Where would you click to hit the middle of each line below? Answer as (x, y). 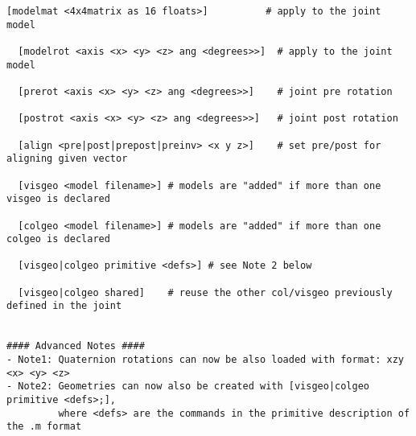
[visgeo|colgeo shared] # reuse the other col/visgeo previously (205, 292)
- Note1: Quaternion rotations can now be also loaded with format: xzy (205, 360)
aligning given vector (67, 159)
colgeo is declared (58, 239)
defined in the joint (64, 306)
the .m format (44, 427)
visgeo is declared (58, 199)
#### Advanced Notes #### (76, 346)
